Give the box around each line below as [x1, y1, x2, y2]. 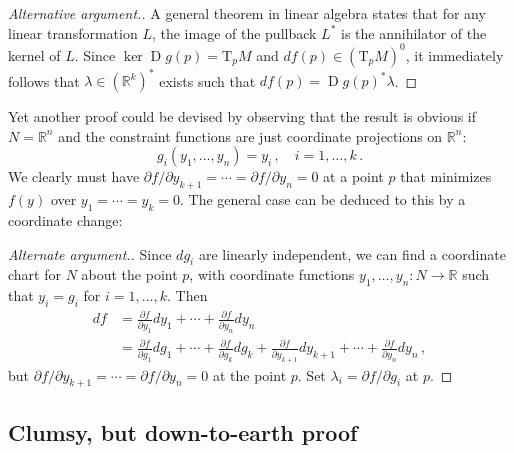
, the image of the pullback [151, 22, 317, 43]
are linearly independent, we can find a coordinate [198, 243, 506, 264]
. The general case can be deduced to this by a [180, 189, 466, 210]
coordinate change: [8, 209, 123, 230]
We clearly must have [8, 166, 140, 187]
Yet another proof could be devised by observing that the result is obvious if [8, 106, 477, 127]
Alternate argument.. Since [8, 243, 172, 264]
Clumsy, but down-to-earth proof [8, 416, 358, 447]
